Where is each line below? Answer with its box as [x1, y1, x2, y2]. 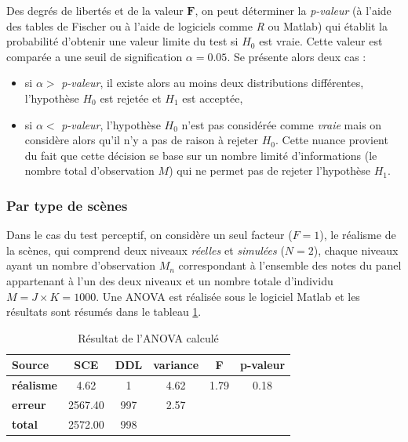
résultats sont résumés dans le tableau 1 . [6, 303, 202, 320]
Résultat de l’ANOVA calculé [78, 329, 219, 346]
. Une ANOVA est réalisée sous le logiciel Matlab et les [96, 288, 360, 304]
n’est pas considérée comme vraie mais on [181, 116, 382, 132]
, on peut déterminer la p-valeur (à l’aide [195, 2, 392, 18]
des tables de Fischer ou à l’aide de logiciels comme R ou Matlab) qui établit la [6, 17, 388, 34]
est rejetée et [100, 89, 162, 106]
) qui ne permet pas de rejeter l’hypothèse [169, 162, 371, 179]
